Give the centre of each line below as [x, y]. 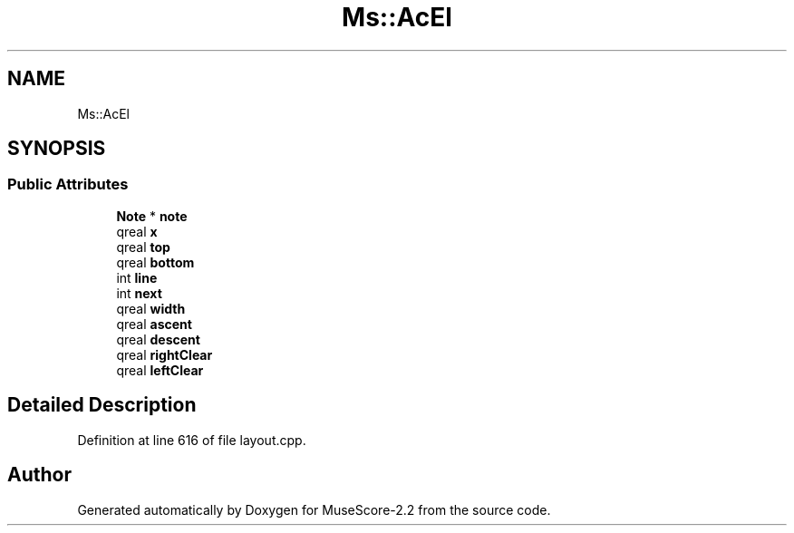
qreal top [143, 247]
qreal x [137, 231]
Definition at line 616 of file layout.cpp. [192, 440]
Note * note [152, 216]
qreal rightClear [165, 354]
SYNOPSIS [57, 149]
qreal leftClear [160, 370]
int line [137, 277]
